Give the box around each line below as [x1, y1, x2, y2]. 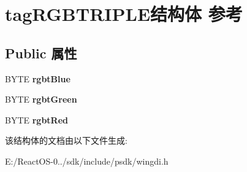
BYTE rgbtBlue [5, 72, 70, 85]
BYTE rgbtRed [5, 113, 69, 126]
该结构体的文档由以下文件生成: [5, 134, 127, 147]
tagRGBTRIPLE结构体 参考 [5, 1, 243, 26]
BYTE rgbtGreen [5, 93, 77, 106]
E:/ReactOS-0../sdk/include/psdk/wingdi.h [5, 154, 169, 167]
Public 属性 [5, 43, 77, 62]
